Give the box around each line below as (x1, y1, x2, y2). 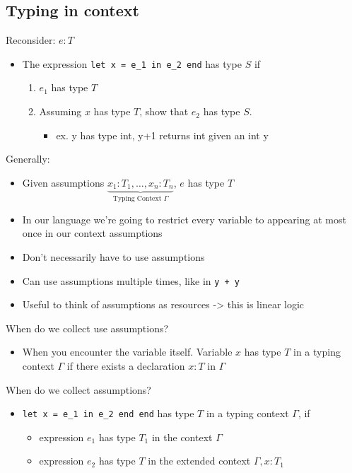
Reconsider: (6, 33, 56, 47)
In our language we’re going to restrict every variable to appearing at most (22, 211, 346, 226)
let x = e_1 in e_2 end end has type (22, 406, 194, 421)
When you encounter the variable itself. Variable (22, 344, 233, 359)
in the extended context (148, 453, 251, 468)
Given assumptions (22, 175, 105, 189)
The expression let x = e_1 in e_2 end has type (22, 56, 242, 71)
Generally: (6, 151, 50, 166)
